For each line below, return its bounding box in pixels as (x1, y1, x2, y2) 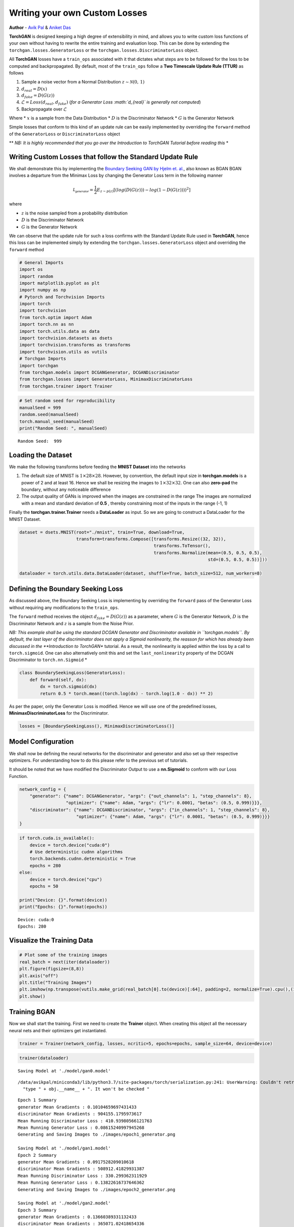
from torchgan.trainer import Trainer (19, 383, 113, 389)
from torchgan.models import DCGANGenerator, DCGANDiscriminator (19, 370, 180, 375)
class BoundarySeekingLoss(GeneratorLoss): (19, 670, 126, 676)
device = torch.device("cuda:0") (29, 842, 110, 848)
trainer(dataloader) (19, 1055, 69, 1061)
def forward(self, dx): (29, 677, 87, 682)
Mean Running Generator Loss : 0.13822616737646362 (18, 1180, 145, 1185)
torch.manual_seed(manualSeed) (19, 419, 95, 424)
